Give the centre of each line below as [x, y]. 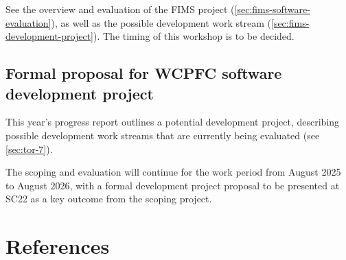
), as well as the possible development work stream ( [161, 22]
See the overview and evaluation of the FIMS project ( [120, 9]
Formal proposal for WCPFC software [144, 73]
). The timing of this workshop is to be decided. [194, 36]
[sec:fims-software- [272, 9]
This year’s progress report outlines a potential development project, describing [173, 122]
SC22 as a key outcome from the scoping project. [109, 199]
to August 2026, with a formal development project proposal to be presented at [173, 185]
